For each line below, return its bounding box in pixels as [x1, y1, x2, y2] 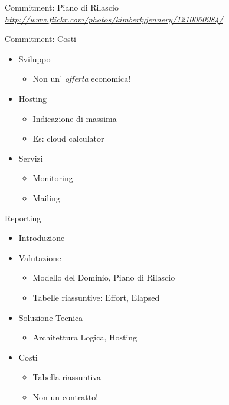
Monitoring [32, 172, 73, 184]
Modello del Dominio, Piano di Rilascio [32, 271, 175, 284]
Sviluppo [18, 52, 51, 65]
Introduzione [18, 232, 65, 244]
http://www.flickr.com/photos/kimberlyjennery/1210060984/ [5, 12, 223, 25]
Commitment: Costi [5, 33, 77, 45]
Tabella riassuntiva [32, 371, 101, 383]
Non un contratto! [32, 390, 99, 403]
